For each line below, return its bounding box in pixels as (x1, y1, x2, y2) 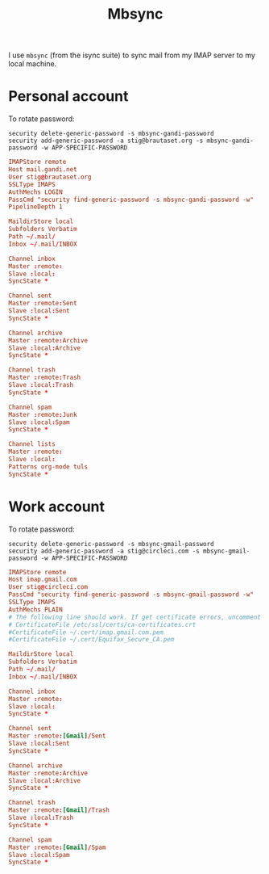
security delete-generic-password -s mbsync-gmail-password (8, 540, 215, 548)
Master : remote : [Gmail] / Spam (8, 843, 106, 851)
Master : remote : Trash (8, 373, 81, 382)
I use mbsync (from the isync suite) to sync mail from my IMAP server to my (8, 50, 256, 61)
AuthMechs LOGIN (8, 187, 63, 196)
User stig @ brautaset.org (8, 173, 92, 181)
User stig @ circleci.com (8, 583, 89, 591)
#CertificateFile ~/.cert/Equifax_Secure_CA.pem (8, 636, 175, 644)
